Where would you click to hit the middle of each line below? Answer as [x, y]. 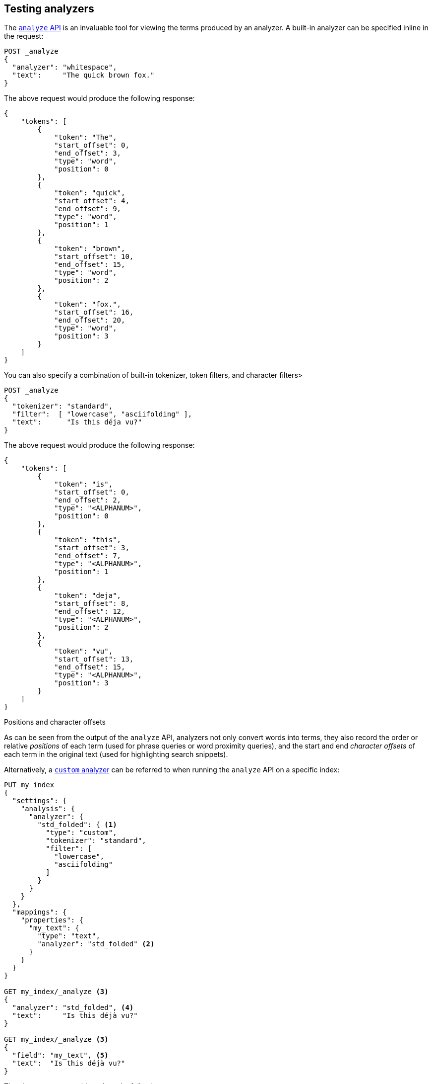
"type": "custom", [81, 833]
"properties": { [52, 920]
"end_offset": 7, [88, 556]
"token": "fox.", [88, 304]
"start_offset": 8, [92, 604]
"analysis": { [48, 809]
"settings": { [39, 801]
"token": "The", [86, 137]
